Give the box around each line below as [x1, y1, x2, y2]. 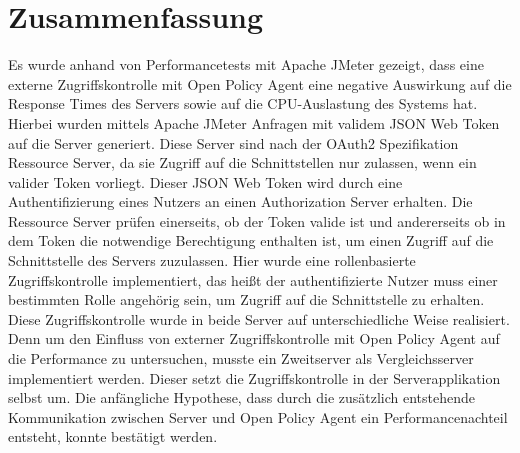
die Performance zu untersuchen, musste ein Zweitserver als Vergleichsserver [8, 348, 474, 369]
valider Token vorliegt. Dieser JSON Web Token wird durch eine [8, 171, 403, 192]
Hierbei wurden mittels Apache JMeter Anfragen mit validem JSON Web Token [8, 112, 500, 133]
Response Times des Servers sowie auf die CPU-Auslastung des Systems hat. [8, 93, 478, 114]
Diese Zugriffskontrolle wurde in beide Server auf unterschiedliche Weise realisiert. [8, 308, 510, 329]
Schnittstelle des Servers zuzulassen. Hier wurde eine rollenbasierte [8, 250, 416, 271]
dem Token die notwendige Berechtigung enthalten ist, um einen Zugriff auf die [8, 230, 494, 251]
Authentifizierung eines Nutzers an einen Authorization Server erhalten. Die [8, 191, 473, 212]
